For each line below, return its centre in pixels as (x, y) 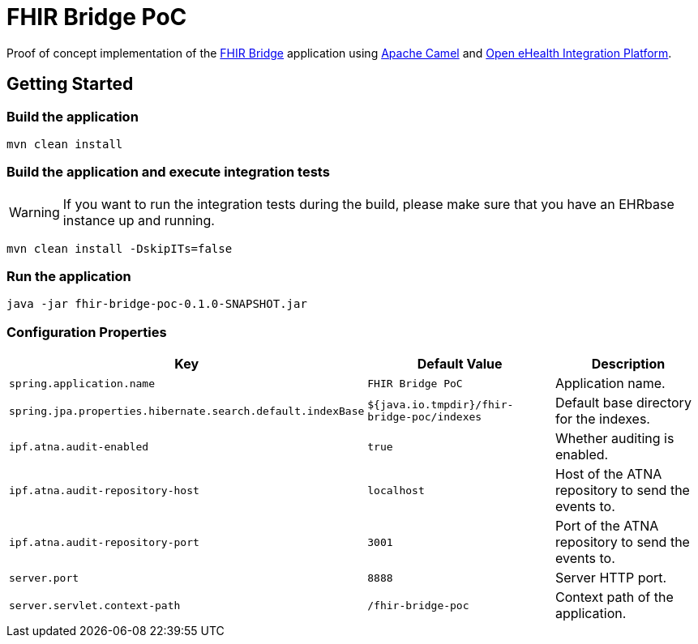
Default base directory (623, 403)
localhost (396, 490)
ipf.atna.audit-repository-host (104, 490)
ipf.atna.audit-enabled (79, 446)
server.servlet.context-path (95, 605)
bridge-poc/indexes (425, 417)
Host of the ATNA (608, 474)
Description (628, 364)
